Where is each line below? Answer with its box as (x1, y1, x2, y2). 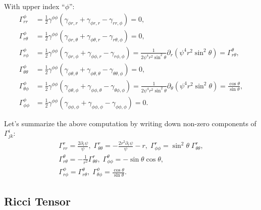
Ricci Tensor (4, 193, 71, 208)
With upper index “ (4, 1, 65, 11)
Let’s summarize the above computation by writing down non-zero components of (4, 118, 256, 128)
